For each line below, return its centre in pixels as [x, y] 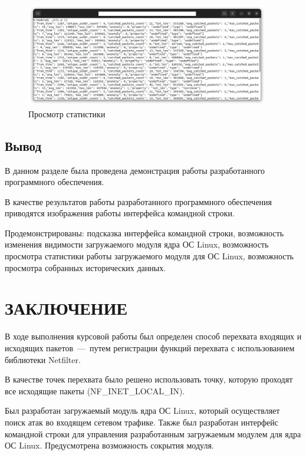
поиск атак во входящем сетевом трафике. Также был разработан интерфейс [142, 422]
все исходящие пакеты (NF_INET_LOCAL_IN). [95, 390]
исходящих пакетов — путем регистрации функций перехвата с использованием [150, 347]
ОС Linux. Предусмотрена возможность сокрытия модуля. [109, 445]
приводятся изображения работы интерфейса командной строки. [120, 213]
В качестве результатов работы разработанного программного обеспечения [139, 201]
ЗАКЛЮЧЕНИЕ [66, 308]
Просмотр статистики [67, 113]
